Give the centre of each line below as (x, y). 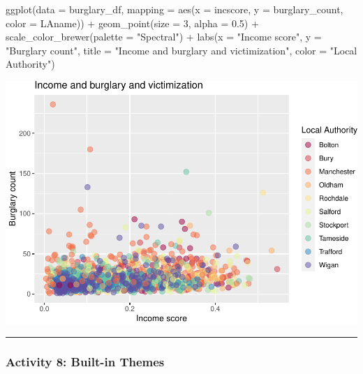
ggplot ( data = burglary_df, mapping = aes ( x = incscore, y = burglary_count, (175, 9)
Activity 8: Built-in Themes (85, 362)
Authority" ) (30, 64)
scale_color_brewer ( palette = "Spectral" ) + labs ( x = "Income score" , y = (164, 37)
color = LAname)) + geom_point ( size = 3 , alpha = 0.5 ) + (132, 23)
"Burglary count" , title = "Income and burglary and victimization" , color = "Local (181, 50)
